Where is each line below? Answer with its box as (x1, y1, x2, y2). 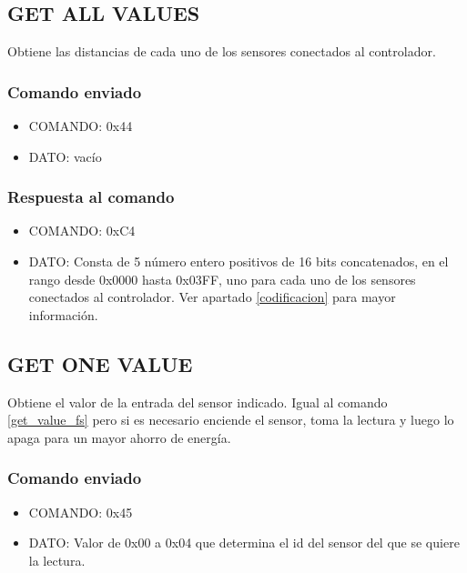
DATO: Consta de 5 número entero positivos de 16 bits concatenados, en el (28, 252, 449, 271)
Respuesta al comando (7, 186, 175, 208)
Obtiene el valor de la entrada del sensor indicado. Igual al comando (7, 392, 388, 411)
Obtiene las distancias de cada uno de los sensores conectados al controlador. (7, 42, 436, 61)
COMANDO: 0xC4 (28, 221, 136, 240)
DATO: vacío (28, 146, 102, 166)
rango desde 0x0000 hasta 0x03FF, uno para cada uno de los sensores (28, 269, 416, 288)
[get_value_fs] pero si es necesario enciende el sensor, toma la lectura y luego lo (7, 410, 454, 429)
